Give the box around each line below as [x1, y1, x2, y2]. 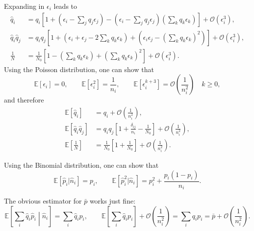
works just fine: [89, 196, 136, 206]
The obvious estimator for [4, 196, 82, 206]
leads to [53, 1, 77, 11]
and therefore [4, 95, 44, 105]
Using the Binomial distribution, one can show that [4, 159, 159, 170]
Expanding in [4, 1, 45, 11]
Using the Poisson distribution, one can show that [4, 64, 154, 74]
